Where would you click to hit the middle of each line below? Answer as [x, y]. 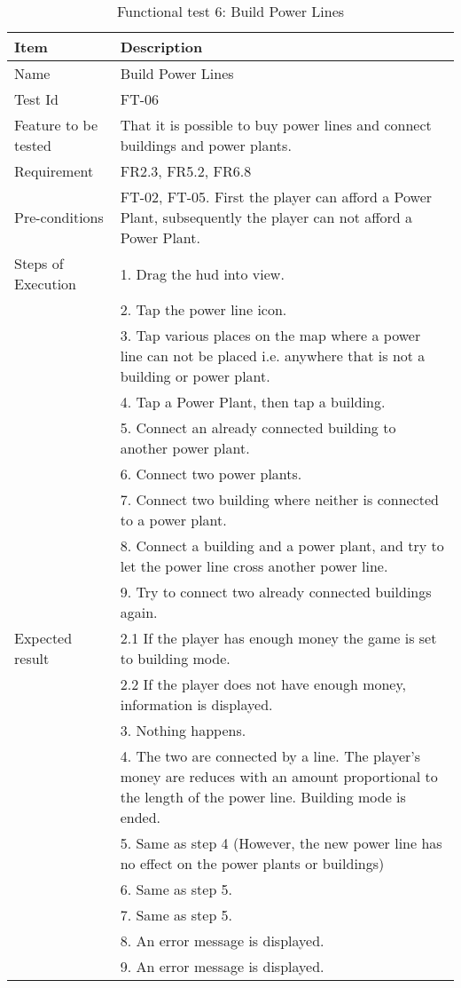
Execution [46, 284]
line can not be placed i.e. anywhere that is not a [273, 356]
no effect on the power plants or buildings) [252, 863]
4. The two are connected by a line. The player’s [270, 756]
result [32, 658]
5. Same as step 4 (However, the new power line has [281, 843]
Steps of [39, 263]
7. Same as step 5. [176, 915]
